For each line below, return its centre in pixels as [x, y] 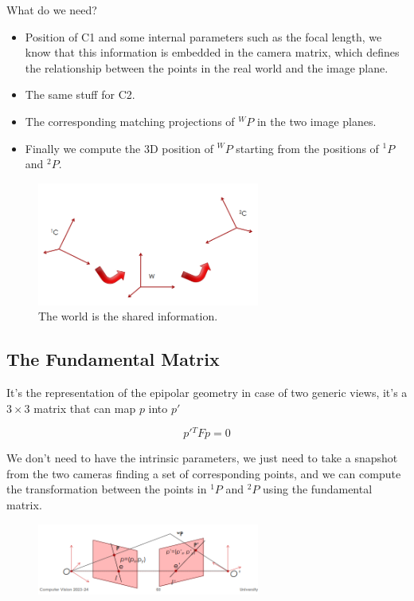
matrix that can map [85, 408]
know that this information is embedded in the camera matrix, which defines [212, 52]
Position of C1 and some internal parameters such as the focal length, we [203, 36]
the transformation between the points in [107, 489]
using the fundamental [318, 489]
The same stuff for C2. [80, 94]
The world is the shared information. [128, 316]
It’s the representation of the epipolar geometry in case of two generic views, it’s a [207, 392]
